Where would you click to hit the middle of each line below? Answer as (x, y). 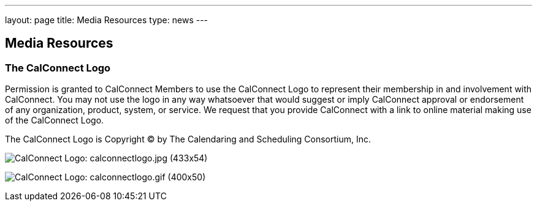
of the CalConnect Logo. (55, 120)
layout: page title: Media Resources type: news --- (107, 20)
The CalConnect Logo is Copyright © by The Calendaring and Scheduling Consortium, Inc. (188, 139)
